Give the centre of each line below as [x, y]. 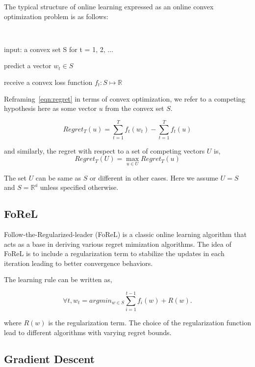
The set [15, 177]
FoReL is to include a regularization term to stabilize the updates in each [114, 253]
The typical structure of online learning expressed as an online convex [109, 6]
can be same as [58, 177]
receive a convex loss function [48, 82]
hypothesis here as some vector [50, 108]
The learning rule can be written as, [58, 279]
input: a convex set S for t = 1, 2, [55, 49]
